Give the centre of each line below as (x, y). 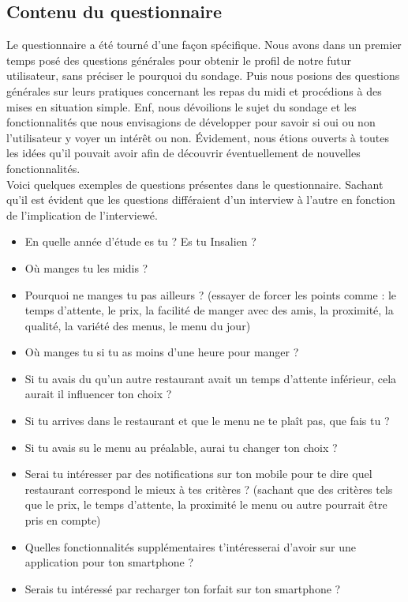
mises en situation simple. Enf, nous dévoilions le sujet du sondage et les (182, 106)
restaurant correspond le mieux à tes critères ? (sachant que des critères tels (209, 489)
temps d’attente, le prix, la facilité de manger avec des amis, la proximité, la (209, 310)
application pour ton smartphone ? (109, 562)
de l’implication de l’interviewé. (82, 214)
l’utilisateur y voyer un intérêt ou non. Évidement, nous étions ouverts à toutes (198, 137)
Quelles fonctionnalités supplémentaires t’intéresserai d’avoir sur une (190, 546)
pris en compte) (63, 520)
